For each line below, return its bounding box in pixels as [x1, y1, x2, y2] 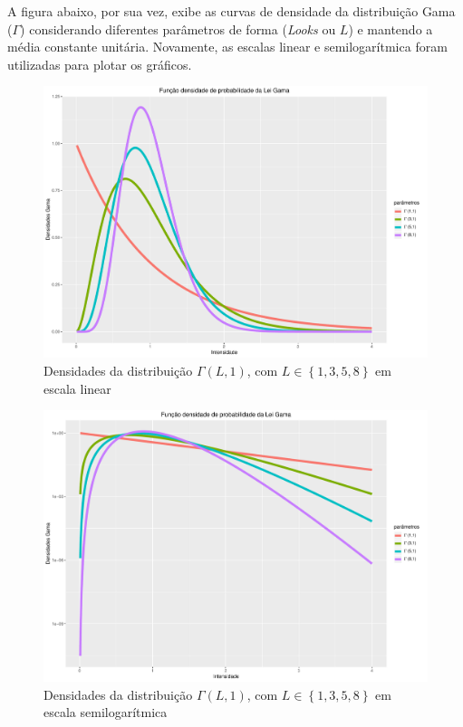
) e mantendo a [348, 19, 433, 38]
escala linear [43, 378, 111, 397]
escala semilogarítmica [43, 703, 168, 722]
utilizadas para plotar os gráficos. [7, 54, 192, 73]
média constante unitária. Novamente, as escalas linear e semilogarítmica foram [7, 37, 448, 56]
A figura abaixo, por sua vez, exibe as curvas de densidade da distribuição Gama [7, 2, 456, 20]
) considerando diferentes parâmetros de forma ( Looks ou [20, 19, 336, 38]
